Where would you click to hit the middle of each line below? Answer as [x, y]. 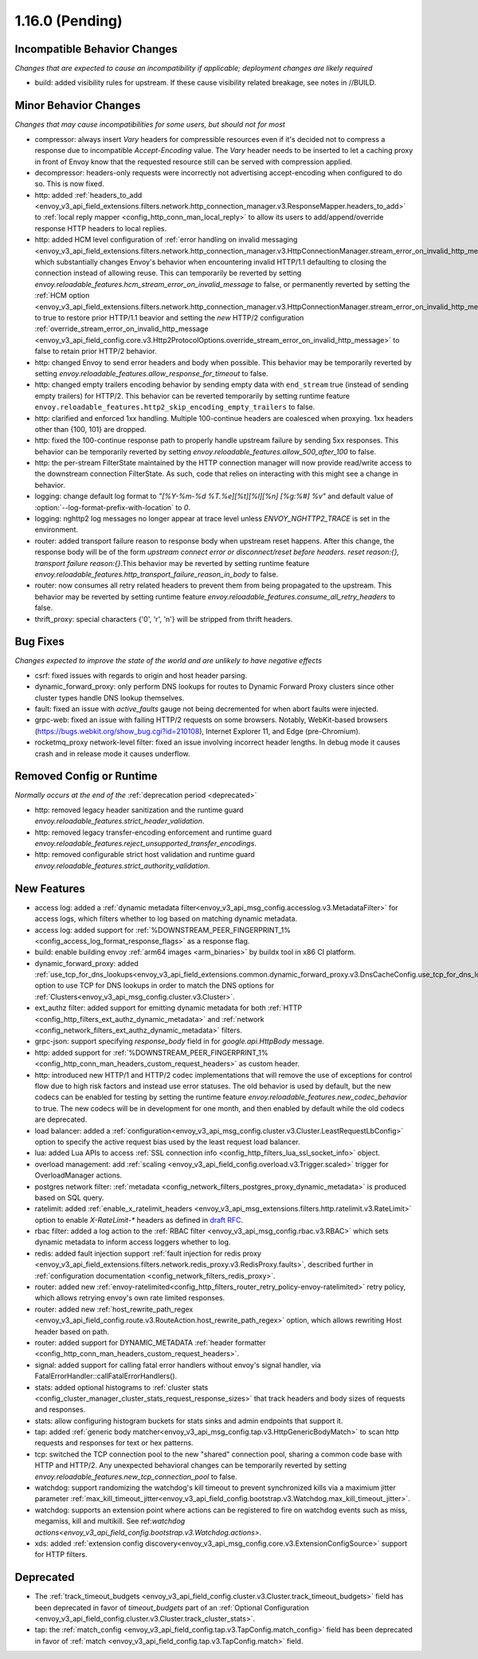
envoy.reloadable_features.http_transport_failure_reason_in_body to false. [157, 574]
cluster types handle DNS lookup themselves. [110, 698]
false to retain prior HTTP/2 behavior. [96, 352]
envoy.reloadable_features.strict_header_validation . [119, 821]
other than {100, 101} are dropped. [90, 429]
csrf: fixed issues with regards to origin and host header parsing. [141, 675]
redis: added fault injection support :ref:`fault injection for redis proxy [148, 1253]
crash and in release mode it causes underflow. [112, 753]
